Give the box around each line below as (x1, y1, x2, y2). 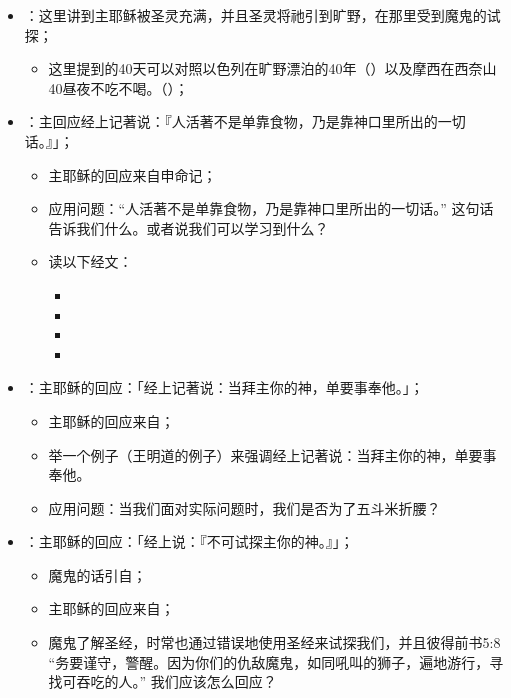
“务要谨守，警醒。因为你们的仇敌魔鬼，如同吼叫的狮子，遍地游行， (48, 651, 490, 672)
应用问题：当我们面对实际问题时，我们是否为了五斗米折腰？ (48, 497, 441, 518)
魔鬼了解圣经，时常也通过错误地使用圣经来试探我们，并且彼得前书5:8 (48, 632, 501, 653)
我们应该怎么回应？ (150, 671, 277, 692)
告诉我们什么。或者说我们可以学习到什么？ (48, 217, 329, 238)
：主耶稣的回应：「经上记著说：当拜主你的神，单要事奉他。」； (24, 377, 424, 398)
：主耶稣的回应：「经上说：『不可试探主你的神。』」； (24, 531, 354, 552)
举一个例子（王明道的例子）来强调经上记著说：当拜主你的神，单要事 (48, 444, 497, 465)
